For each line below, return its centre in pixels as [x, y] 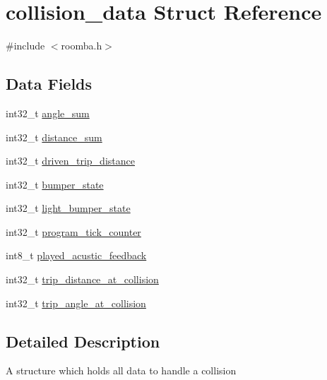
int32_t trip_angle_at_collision [76, 303]
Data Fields [49, 84]
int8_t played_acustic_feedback [76, 255]
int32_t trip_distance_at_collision [82, 279]
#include [25, 46]
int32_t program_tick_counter [73, 231]
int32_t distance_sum [54, 137]
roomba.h [82, 46]
